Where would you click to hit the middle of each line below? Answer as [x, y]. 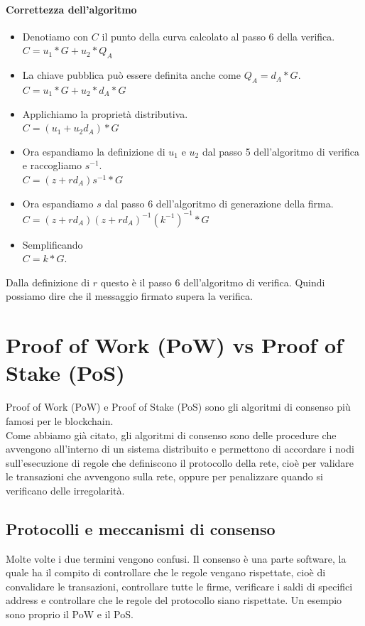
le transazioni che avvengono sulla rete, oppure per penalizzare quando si [164, 476]
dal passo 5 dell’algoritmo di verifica [281, 151]
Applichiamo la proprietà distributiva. [105, 113]
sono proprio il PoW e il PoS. [70, 614]
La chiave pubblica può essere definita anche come [131, 75]
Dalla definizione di [48, 282]
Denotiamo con [55, 36]
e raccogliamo [52, 165]
